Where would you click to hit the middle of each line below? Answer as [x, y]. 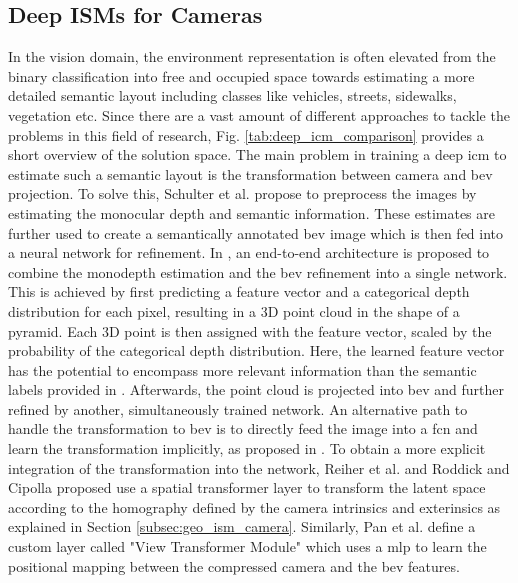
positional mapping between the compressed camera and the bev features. [234, 565]
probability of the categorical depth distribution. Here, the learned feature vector [256, 350]
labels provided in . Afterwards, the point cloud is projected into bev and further [256, 389]
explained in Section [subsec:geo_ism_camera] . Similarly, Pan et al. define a [242, 526]
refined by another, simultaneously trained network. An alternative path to [238, 408]
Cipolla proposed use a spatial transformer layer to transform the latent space [247, 487]
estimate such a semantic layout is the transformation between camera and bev [250, 173]
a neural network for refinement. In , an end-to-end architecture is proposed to [249, 252]
